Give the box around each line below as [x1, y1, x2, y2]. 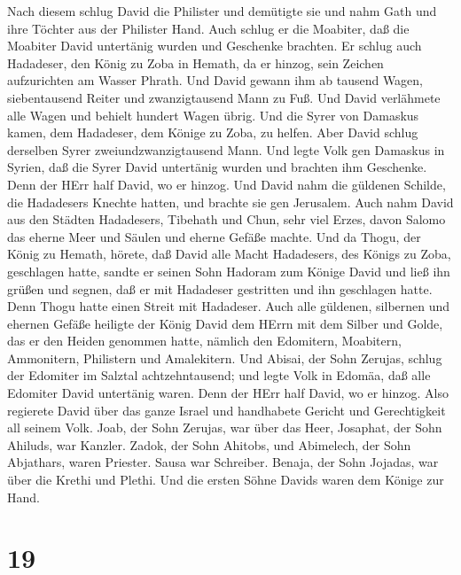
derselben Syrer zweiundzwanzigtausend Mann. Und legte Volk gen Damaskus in [7, 140, 445, 159]
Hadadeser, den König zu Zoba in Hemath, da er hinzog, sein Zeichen [7, 53, 384, 72]
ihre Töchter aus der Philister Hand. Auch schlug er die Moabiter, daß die [7, 19, 410, 37]
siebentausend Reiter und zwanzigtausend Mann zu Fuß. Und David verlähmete [7, 88, 441, 106]
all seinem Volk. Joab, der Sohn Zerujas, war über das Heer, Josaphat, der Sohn [7, 418, 442, 437]
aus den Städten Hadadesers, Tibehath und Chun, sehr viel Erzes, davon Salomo [7, 210, 446, 229]
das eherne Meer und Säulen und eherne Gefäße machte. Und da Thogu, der [7, 227, 421, 245]
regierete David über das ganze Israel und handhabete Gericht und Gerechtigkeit [7, 400, 446, 419]
